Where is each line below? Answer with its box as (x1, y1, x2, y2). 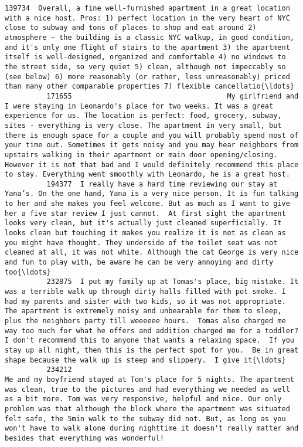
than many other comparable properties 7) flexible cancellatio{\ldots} (5, 82, 294, 91)
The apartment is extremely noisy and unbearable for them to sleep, (5, 307, 282, 316)
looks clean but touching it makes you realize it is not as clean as (5, 229, 286, 238)
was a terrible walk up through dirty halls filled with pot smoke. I (5, 287, 286, 296)
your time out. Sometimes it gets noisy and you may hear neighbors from (5, 141, 299, 150)
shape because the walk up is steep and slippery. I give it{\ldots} (5, 355, 286, 364)
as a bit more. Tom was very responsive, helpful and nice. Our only (5, 395, 282, 404)
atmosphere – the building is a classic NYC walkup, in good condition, (5, 33, 294, 42)
